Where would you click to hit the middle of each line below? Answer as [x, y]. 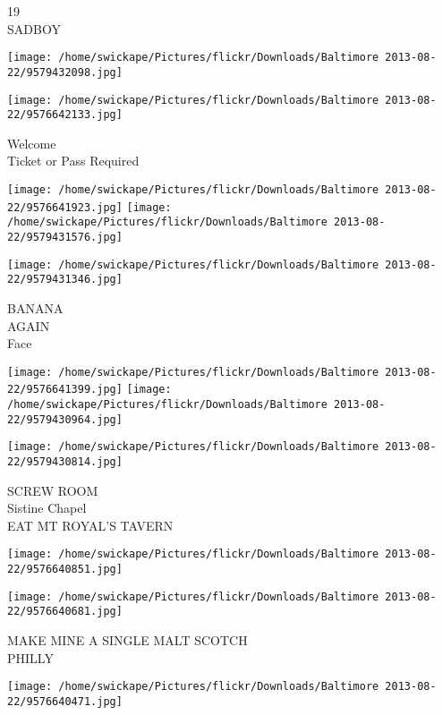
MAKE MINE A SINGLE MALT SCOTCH [127, 640]
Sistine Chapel [47, 508]
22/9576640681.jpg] [65, 612]
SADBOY [34, 28]
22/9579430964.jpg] [65, 419]
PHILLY [30, 657]
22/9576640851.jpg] [65, 570]
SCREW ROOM [53, 490]
